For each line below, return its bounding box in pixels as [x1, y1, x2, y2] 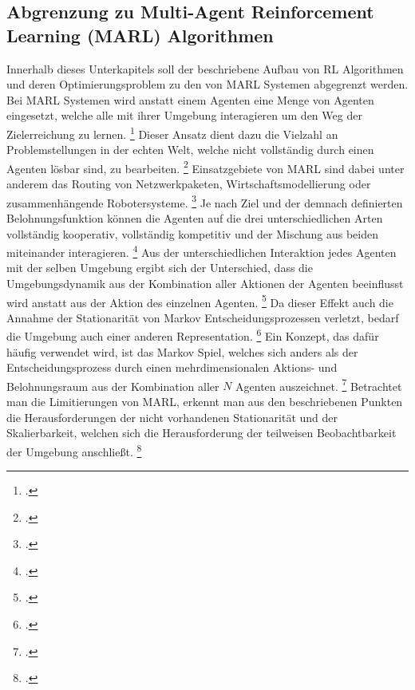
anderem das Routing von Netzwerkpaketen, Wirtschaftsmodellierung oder [6, 175, 371, 192]
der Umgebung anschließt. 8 [6, 440, 142, 459]
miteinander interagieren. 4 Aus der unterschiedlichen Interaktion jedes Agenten [6, 242, 397, 260]
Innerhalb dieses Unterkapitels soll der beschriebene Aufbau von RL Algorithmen [6, 60, 404, 77]
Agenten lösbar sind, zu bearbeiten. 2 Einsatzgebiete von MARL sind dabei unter [6, 157, 405, 176]
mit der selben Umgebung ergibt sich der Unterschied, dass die [6, 259, 313, 276]
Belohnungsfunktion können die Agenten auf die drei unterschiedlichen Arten [6, 209, 383, 226]
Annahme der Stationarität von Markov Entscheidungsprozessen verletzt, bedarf [6, 309, 399, 325]
